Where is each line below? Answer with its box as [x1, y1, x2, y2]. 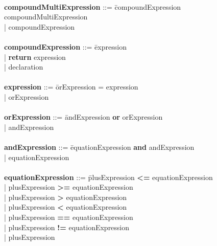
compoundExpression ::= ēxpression [4, 41, 127, 52]
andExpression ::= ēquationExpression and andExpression [4, 141, 195, 152]
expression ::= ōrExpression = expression [4, 81, 138, 92]
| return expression [4, 51, 66, 62]
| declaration [4, 61, 43, 72]
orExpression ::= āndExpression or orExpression [4, 111, 163, 122]
